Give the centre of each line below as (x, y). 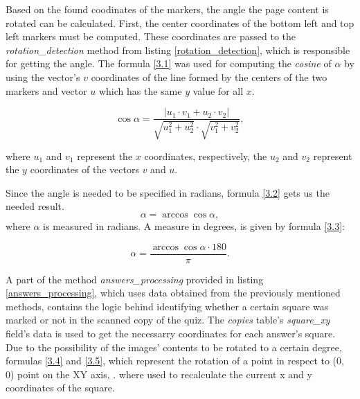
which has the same (140, 90)
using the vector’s (43, 77)
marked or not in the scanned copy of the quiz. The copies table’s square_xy (168, 320)
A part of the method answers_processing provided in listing (135, 279)
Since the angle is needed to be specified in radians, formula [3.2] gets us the (168, 192)
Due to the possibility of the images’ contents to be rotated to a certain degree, (174, 347)
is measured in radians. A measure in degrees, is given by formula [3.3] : (194, 225)
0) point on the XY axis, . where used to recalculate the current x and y (159, 374)
